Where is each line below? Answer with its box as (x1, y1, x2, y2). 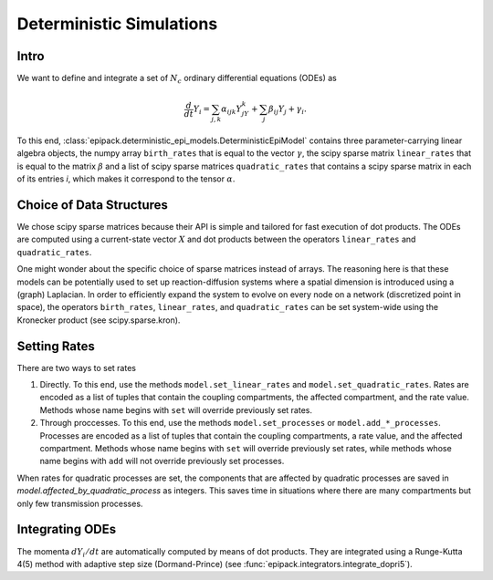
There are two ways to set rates (16, 362, 137, 373)
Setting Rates (16, 338, 96, 354)
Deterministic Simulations (16, 14, 218, 34)
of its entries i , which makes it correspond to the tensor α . (16, 173, 236, 184)
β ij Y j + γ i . (267, 104, 308, 116)
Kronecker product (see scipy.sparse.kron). (16, 315, 181, 326)
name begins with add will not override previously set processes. (39, 456, 285, 467)
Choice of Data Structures (16, 197, 169, 212)
